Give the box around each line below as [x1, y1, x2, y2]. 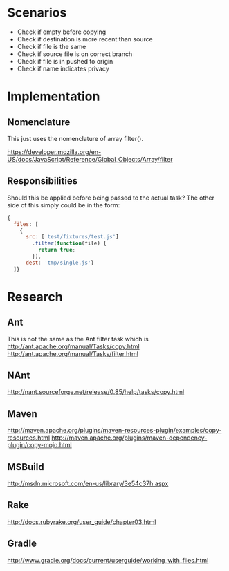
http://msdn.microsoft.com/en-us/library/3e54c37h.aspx [7, 479, 169, 488]
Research [7, 289, 64, 305]
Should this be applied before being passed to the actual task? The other [7, 194, 214, 202]
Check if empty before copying [17, 28, 107, 36]
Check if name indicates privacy [17, 64, 109, 73]
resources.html [7, 433, 51, 442]
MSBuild [7, 461, 44, 473]
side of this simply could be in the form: [7, 200, 120, 209]
